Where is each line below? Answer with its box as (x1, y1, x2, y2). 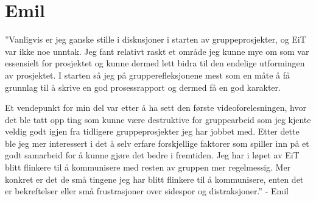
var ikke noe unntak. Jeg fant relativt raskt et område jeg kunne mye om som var (5, 44, 309, 57)
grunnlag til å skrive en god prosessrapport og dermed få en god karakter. (5, 80, 281, 93)
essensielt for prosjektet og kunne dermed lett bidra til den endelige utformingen (5, 57, 305, 69)
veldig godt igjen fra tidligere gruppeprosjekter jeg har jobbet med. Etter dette (5, 125, 300, 138)
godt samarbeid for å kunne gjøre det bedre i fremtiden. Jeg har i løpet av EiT (5, 149, 300, 161)
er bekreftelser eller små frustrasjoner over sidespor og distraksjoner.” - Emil (5, 185, 289, 197)
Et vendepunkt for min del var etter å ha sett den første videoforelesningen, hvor (5, 101, 306, 114)
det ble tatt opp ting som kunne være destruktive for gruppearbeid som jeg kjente (5, 113, 311, 125)
